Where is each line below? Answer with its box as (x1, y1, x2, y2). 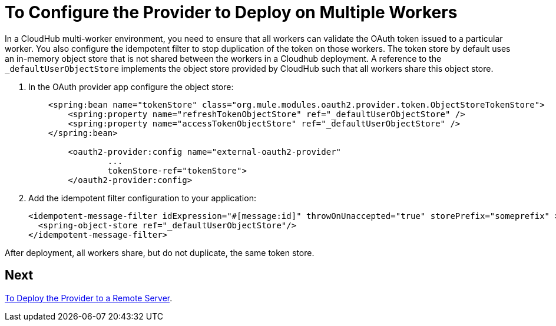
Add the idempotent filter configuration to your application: (28, 192, 256, 203)
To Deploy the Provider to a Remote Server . (5, 292, 173, 303)
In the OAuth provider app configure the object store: (28, 81, 234, 92)
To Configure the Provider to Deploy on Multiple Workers (5, 2, 458, 22)
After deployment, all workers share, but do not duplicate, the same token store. (5, 247, 315, 258)
